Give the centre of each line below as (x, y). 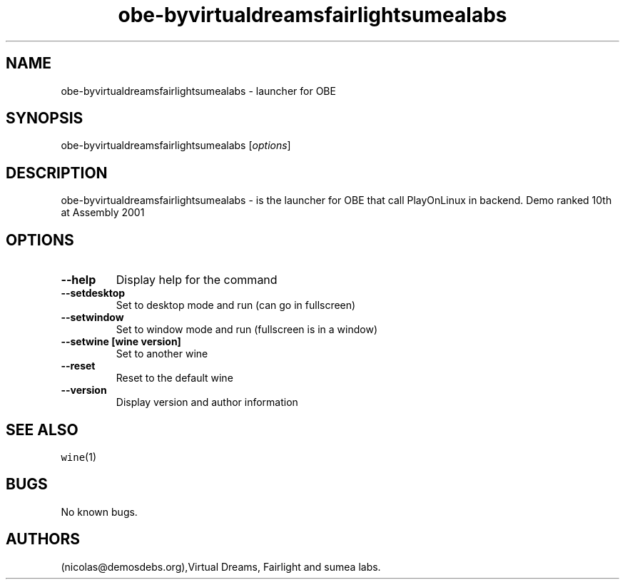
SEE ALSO (42, 429)
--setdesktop (93, 293)
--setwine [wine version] (121, 342)
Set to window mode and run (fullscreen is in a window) (247, 330)
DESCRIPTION (57, 173)
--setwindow (92, 317)
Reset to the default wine (174, 378)
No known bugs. (99, 512)
